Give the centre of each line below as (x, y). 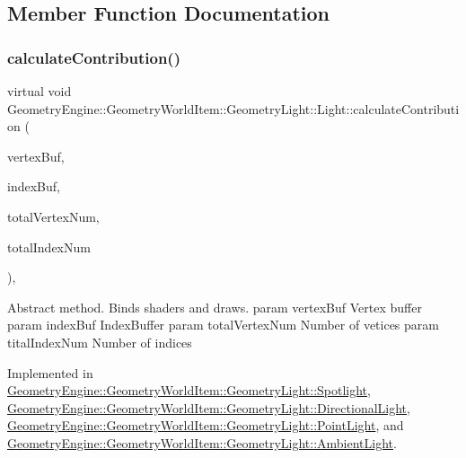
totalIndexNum (49, 247)
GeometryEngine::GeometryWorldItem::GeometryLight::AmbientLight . (202, 442)
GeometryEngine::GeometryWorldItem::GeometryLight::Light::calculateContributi (233, 108)
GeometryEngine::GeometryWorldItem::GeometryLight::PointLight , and (206, 425)
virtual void (40, 91)
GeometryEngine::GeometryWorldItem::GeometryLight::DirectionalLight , (209, 407)
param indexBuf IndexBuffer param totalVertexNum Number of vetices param (223, 325)
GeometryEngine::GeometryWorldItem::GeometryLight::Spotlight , (189, 390)
